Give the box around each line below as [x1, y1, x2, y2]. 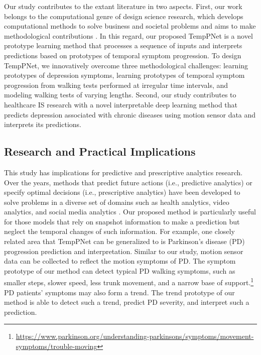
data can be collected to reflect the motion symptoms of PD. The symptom [4, 256, 236, 266]
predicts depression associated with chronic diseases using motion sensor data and [4, 109, 256, 120]
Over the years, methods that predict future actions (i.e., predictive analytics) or [4, 177, 252, 187]
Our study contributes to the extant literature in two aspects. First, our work [4, 1, 242, 11]
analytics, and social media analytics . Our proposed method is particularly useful [4, 206, 256, 217]
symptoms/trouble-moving [16, 341, 97, 351]
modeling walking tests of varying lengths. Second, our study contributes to [4, 89, 236, 100]
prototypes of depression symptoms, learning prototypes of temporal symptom [4, 70, 245, 80]
